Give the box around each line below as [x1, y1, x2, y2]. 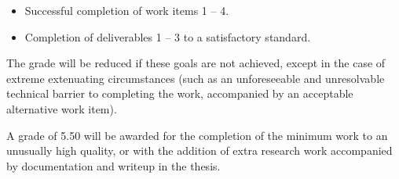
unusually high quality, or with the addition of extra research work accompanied [6, 142, 393, 159]
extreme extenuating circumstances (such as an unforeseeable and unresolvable [6, 70, 385, 86]
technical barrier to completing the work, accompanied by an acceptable [6, 85, 353, 102]
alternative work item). [6, 100, 117, 116]
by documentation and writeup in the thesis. [6, 157, 221, 174]
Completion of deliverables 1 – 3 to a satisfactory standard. [24, 28, 311, 45]
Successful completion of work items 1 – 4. [24, 2, 229, 18]
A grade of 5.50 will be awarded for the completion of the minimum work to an [6, 127, 388, 143]
